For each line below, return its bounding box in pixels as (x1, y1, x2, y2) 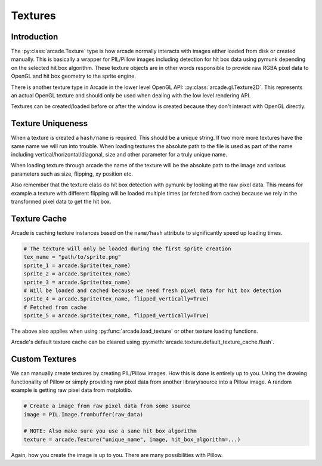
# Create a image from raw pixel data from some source (23, 403, 191, 409)
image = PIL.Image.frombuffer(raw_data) (23, 411, 143, 418)
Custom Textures (11, 354, 77, 364)
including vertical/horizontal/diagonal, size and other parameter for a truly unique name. (11, 151, 228, 158)
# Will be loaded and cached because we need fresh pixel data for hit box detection (23, 287, 281, 294)
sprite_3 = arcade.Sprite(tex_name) (23, 278, 131, 286)
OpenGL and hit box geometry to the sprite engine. (11, 72, 137, 80)
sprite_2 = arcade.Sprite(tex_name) (23, 271, 131, 277)
